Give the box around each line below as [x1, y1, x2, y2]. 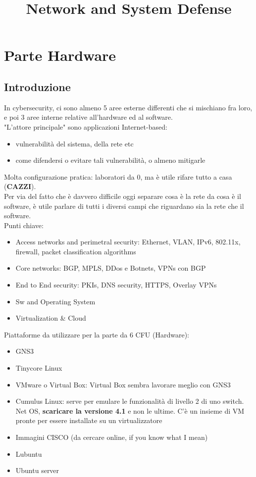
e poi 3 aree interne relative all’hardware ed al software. [4, 112, 173, 122]
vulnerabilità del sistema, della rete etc [15, 138, 134, 148]
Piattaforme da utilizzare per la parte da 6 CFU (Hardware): [4, 329, 189, 339]
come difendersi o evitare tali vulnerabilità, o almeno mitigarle [15, 155, 205, 165]
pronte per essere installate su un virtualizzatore [15, 415, 162, 426]
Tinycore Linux [15, 363, 62, 373]
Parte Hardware [4, 45, 116, 65]
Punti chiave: [4, 220, 44, 230]
